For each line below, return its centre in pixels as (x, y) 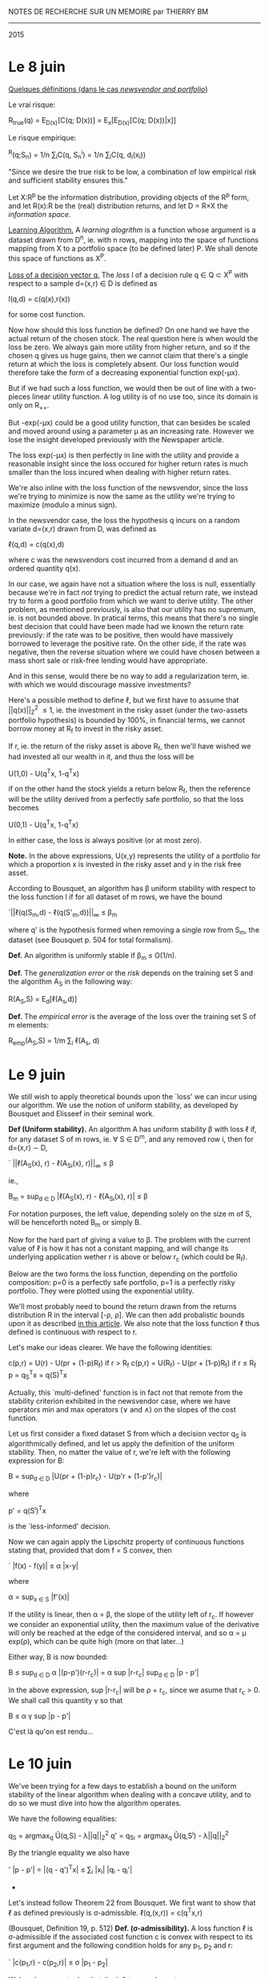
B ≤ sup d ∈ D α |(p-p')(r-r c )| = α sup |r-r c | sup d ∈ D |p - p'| (104, 1674)
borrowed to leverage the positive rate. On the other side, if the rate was (127, 643)
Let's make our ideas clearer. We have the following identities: (110, 1348)
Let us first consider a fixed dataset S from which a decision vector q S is (127, 1434)
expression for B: (36, 1460)
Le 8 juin (37, 67)
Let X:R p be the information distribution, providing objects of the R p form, (129, 197)
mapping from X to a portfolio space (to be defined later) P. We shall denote (133, 248)
